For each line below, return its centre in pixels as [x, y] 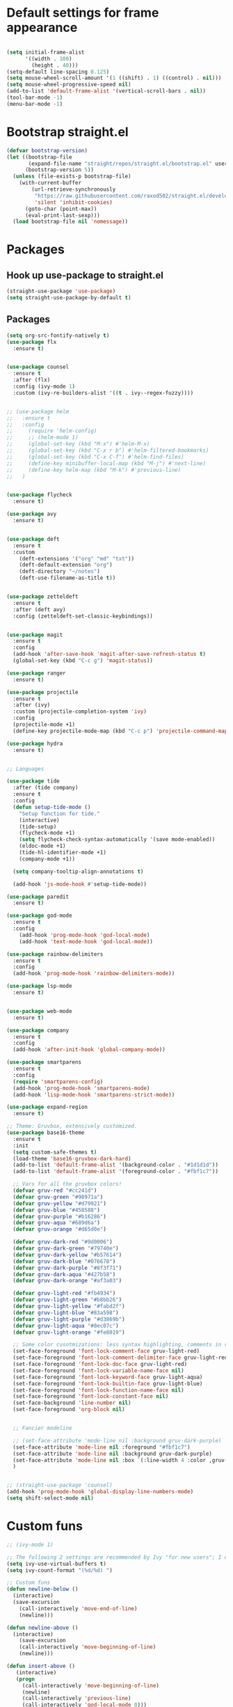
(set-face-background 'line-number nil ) [72, 1403]
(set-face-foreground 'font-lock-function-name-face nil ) [99, 1390]
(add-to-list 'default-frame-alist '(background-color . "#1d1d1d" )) [115, 1165]
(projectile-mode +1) [44, 725]
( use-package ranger [37, 673]
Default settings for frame [83, 13]
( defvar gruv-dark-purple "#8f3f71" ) [67, 1268]
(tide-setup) [38, 826]
